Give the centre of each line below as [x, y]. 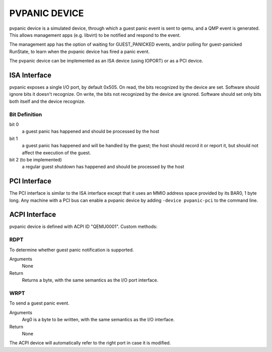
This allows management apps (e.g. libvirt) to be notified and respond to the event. [95, 35]
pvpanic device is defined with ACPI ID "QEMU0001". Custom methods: [83, 226]
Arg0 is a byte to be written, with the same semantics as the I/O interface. [98, 320]
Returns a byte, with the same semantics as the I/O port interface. [90, 280]
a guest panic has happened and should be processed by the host [91, 132]
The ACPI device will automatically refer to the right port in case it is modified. [90, 343]
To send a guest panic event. [40, 303]
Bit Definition [26, 114]
